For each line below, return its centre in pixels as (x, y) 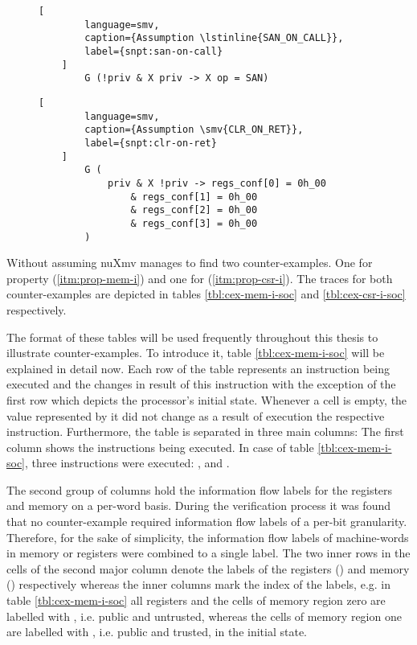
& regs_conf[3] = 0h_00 (194, 223)
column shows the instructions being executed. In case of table (160, 447)
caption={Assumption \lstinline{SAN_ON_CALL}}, (214, 38)
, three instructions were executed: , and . (127, 463)
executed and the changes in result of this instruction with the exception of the (201, 384)
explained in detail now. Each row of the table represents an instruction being (198, 368)
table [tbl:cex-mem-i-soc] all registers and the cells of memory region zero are (196, 600)
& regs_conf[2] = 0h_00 (194, 210)
